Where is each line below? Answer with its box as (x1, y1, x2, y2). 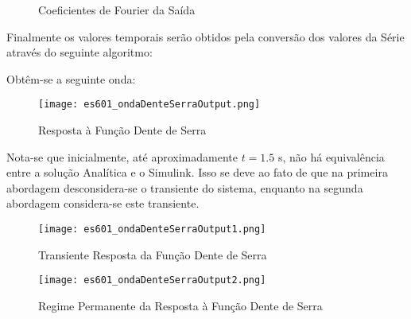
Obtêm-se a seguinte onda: (6, 70, 136, 87)
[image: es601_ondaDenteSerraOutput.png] (38, 99, 261, 111)
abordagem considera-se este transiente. (6, 195, 200, 212)
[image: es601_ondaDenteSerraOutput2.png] (38, 274, 266, 286)
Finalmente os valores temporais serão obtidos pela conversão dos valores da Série (6, 28, 405, 45)
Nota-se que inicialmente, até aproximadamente (6, 148, 238, 165)
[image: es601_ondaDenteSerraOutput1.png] (38, 224, 266, 235)
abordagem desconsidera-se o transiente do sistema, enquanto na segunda (6, 179, 363, 196)
